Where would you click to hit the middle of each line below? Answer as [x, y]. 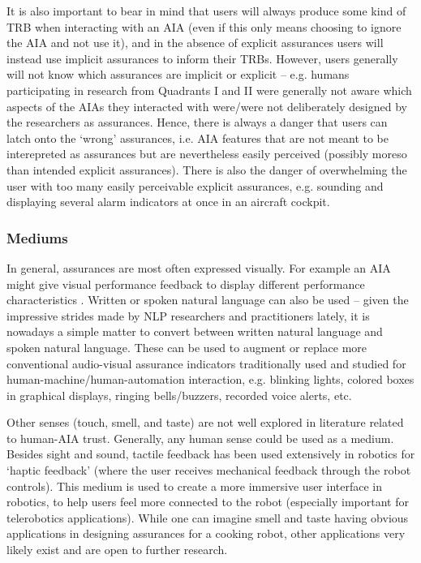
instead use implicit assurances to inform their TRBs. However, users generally [202, 58]
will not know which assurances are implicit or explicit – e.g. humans [178, 74]
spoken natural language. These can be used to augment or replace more [187, 347]
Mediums [37, 237]
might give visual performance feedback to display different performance [186, 284]
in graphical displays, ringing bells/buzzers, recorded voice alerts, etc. [179, 395]
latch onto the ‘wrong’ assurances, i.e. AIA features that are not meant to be [198, 138]
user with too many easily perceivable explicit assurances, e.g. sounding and [195, 185]
